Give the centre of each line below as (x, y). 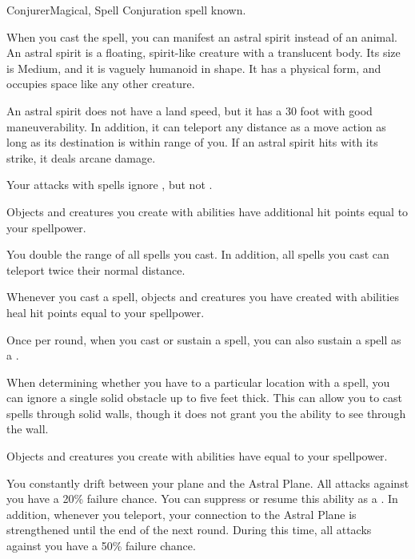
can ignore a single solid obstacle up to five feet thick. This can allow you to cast (205, 398)
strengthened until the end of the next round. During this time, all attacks (189, 530)
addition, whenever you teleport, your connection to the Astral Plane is (182, 514)
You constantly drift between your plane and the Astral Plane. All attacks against (208, 483)
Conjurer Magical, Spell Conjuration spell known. (126, 10)
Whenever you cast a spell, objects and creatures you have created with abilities (203, 297)
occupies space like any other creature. (101, 84)
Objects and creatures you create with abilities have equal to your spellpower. (197, 456)
